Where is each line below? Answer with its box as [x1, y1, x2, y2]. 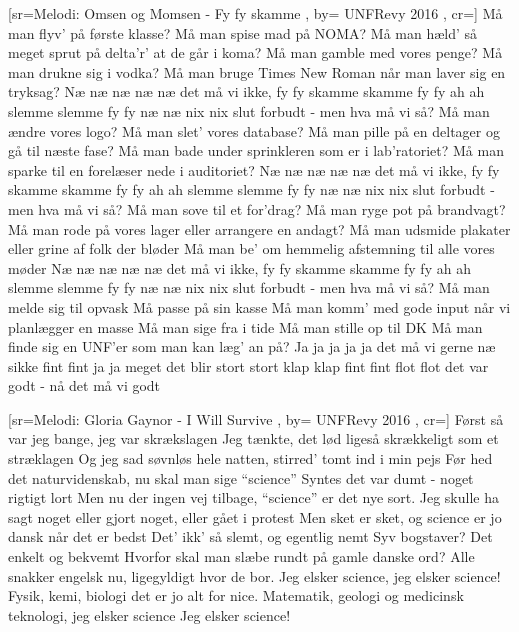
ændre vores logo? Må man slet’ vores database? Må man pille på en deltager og [8, 120, 500, 141]
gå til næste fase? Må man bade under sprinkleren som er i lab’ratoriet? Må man [8, 140, 504, 161]
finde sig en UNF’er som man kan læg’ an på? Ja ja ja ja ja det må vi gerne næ [8, 336, 496, 357]
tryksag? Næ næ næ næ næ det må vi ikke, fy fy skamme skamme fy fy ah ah [8, 81, 485, 102]
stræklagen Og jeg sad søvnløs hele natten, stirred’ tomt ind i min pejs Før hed [8, 448, 493, 469]
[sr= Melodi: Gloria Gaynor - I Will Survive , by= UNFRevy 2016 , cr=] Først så [8, 408, 504, 429]
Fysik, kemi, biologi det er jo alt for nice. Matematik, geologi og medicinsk [8, 585, 464, 606]
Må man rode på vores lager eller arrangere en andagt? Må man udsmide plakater [8, 218, 511, 239]
